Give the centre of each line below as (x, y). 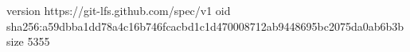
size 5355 (28, 41)
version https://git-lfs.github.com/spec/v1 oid (119, 10)
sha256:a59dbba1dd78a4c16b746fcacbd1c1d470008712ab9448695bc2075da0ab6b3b (205, 26)
